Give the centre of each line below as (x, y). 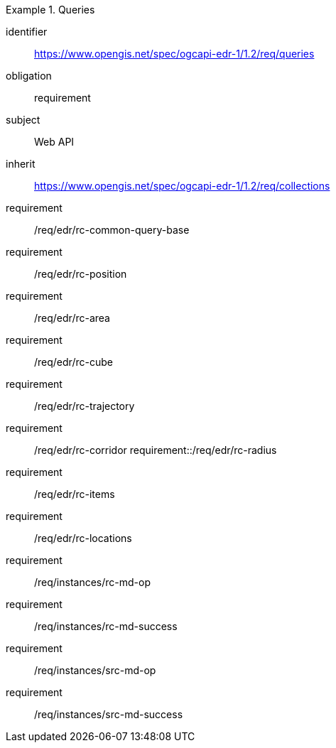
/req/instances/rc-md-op (93, 582)
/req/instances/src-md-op (95, 670)
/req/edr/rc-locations (83, 538)
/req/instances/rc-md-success (106, 626)
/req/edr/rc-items (75, 494)
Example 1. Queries (50, 10)
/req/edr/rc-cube (74, 362)
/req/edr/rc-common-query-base (112, 230)
